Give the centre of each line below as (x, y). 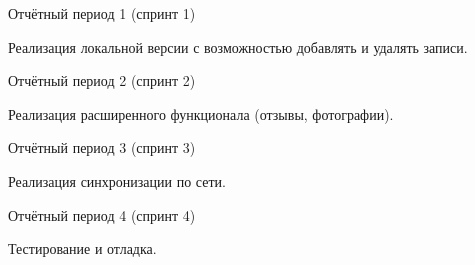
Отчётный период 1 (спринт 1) (102, 13)
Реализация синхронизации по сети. (117, 180)
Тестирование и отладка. (82, 248)
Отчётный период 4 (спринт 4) (102, 214)
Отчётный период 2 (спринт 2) (102, 80)
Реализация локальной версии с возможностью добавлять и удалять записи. (238, 46)
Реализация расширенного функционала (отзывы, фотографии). (201, 113)
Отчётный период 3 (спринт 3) (102, 147)
